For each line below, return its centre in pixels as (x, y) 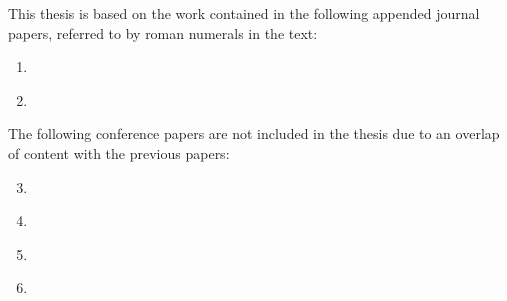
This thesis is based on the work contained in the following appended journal (244, 13)
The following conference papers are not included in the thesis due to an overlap (254, 133)
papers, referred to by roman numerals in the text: (163, 32)
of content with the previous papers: (119, 152)
